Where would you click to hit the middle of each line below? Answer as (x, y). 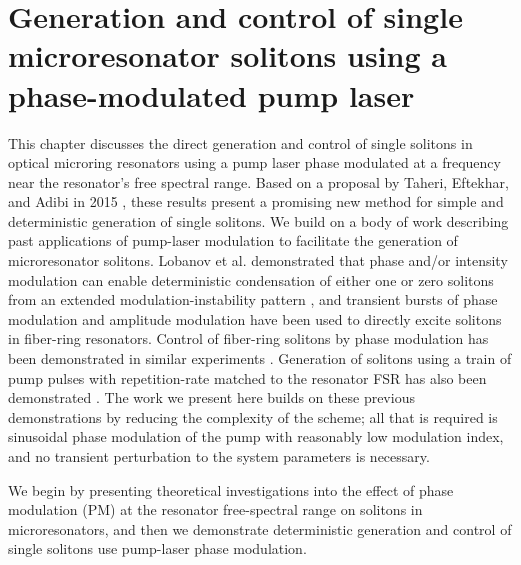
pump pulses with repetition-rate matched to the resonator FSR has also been (247, 377)
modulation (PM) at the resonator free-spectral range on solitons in (215, 509)
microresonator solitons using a (227, 55)
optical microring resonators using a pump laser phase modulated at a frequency (254, 162)
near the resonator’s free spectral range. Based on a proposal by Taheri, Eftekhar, (258, 181)
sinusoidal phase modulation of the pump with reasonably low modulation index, (256, 436)
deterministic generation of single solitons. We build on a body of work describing (258, 220)
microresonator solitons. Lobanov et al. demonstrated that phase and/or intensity (258, 260)
